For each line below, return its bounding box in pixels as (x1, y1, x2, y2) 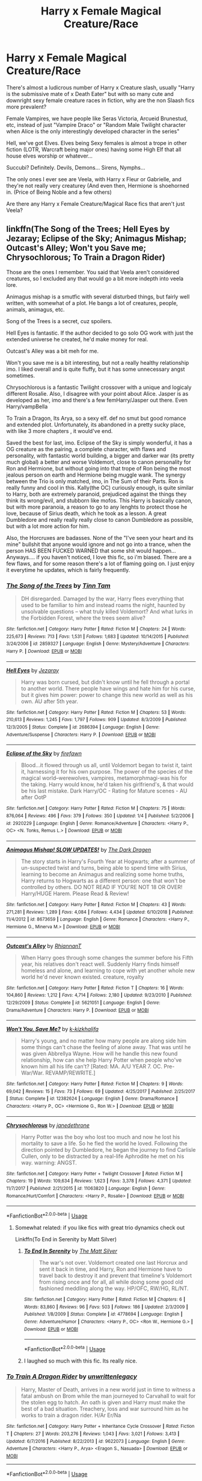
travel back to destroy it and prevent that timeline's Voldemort (38, 1272, 192, 1279)
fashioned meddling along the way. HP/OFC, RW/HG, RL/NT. (38, 1285, 189, 1292)
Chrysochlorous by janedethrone (6, 1122, 90, 1129)
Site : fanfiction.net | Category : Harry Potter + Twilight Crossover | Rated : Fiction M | (6, 1171, 183, 1177)
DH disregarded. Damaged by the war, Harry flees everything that (20, 595, 185, 602)
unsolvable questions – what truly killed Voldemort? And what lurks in (20, 608, 194, 615)
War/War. (20, 1069, 44, 1076)
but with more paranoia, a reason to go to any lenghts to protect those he (6, 503, 188, 510)
